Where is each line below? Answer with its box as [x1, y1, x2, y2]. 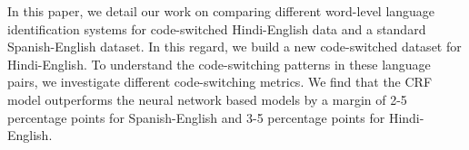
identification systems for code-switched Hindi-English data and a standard [7, 19, 426, 38]
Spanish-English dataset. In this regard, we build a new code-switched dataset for [7, 37, 462, 56]
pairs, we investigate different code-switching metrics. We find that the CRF [7, 72, 433, 91]
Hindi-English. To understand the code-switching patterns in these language [7, 54, 431, 73]
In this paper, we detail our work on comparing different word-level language [7, 2, 435, 20]
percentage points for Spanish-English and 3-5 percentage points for [7, 108, 385, 127]
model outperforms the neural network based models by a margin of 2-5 [7, 89, 407, 108]
